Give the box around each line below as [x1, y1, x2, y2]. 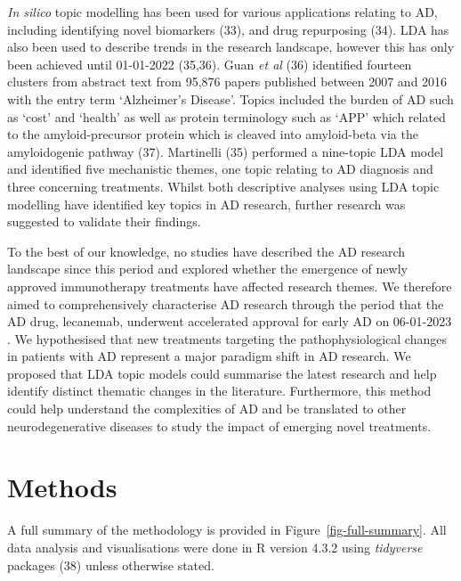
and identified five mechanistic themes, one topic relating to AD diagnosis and [7, 160, 433, 178]
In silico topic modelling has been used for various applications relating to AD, [7, 3, 438, 20]
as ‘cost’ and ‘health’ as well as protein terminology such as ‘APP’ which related [7, 107, 446, 126]
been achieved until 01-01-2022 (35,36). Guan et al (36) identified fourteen [7, 54, 412, 73]
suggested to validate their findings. [7, 212, 201, 231]
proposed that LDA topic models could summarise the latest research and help [7, 364, 437, 382]
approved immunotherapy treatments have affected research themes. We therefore [7, 276, 452, 295]
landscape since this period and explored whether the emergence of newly [7, 259, 408, 278]
